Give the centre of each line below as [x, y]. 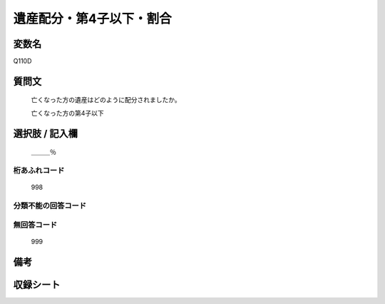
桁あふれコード [39, 171]
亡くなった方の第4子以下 [68, 113]
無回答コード [35, 225]
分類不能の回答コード [50, 206]
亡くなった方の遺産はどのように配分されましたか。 [106, 100]
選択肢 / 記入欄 [46, 133]
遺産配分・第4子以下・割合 [92, 19]
